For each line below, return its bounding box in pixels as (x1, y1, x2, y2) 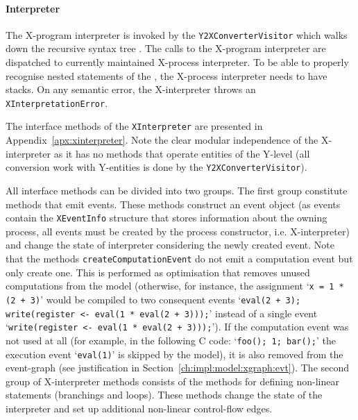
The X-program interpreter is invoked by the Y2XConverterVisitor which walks (6, 27, 348, 42)
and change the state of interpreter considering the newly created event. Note (6, 237, 334, 252)
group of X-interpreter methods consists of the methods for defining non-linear (6, 373, 339, 388)
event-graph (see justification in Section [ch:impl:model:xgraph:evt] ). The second (6, 360, 350, 375)
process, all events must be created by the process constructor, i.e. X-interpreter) (6, 224, 350, 238)
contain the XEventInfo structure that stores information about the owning (6, 210, 327, 225)
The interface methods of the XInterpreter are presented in (6, 119, 263, 133)
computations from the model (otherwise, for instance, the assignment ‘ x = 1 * (6, 278, 344, 293)
